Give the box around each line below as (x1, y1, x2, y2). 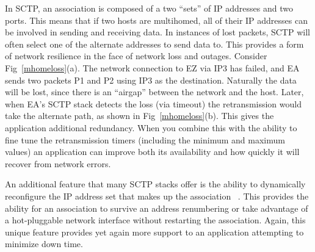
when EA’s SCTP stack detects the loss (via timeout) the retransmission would (5, 97, 302, 110)
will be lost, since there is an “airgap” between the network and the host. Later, (5, 85, 304, 98)
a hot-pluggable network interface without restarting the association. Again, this (5, 214, 306, 226)
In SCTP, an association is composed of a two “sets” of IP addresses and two (5, 2, 293, 14)
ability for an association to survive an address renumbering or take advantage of (5, 201, 308, 214)
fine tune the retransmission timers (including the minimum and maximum (5, 133, 285, 146)
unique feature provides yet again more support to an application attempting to (5, 225, 304, 238)
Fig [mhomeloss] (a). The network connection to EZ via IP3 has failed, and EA (5, 61, 300, 74)
